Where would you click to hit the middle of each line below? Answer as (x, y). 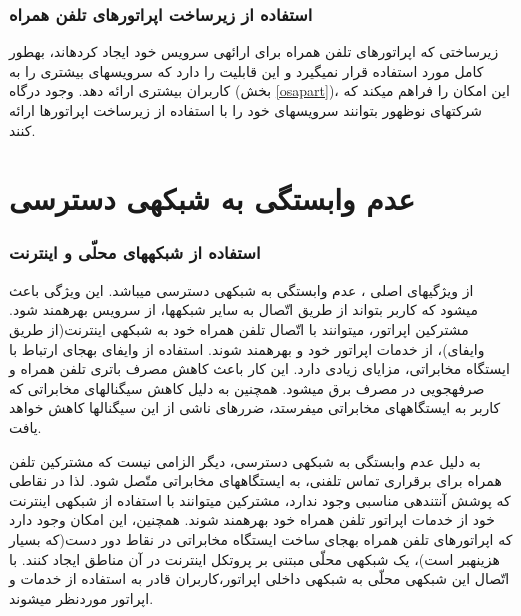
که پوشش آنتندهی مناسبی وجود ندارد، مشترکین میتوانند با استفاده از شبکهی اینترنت (260, 499)
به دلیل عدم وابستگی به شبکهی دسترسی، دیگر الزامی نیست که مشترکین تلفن (245, 460)
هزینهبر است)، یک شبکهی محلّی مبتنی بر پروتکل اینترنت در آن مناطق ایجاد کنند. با (254, 558)
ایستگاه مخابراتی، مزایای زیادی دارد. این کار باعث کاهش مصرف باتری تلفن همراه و (259, 368)
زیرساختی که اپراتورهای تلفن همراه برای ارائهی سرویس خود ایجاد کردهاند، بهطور (254, 51)
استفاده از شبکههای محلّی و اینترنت (135, 252)
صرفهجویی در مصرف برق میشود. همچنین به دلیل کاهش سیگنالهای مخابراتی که (247, 387)
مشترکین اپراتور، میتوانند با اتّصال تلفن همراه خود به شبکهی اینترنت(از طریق (239, 328)
